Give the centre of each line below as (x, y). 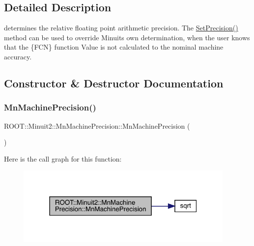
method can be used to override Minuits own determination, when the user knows (127, 37)
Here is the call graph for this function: (63, 158)
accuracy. (18, 56)
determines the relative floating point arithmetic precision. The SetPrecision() (121, 28)
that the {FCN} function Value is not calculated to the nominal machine (114, 47)
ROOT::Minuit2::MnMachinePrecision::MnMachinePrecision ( (97, 125)
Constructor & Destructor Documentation (114, 83)
